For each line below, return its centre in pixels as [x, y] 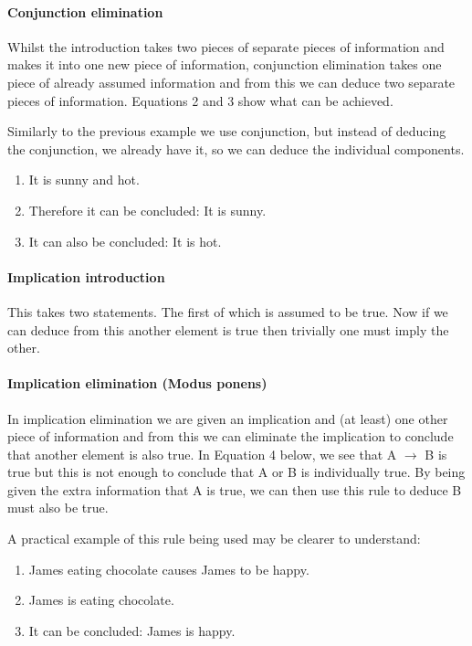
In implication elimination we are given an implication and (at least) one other [228, 418]
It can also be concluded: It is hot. [125, 241]
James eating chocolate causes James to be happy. [169, 569]
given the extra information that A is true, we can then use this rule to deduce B [235, 489]
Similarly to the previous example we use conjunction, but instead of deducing [227, 131]
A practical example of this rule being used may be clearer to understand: [214, 539]
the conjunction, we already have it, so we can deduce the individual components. [236, 148]
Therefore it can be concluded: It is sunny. [147, 210]
